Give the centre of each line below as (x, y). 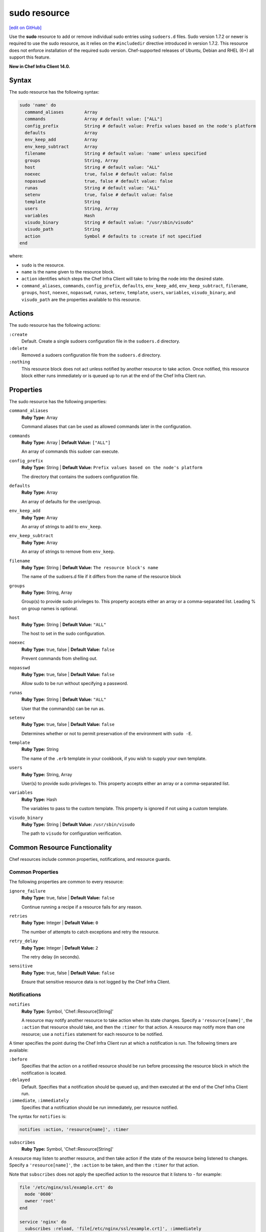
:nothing (20, 362)
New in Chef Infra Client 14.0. (40, 66)
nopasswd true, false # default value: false (99, 181)
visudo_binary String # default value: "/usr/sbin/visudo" (109, 222)
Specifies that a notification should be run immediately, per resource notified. (100, 1107)
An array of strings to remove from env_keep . (68, 551)
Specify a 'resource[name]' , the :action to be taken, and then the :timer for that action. (104, 1165)
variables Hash (60, 215)
